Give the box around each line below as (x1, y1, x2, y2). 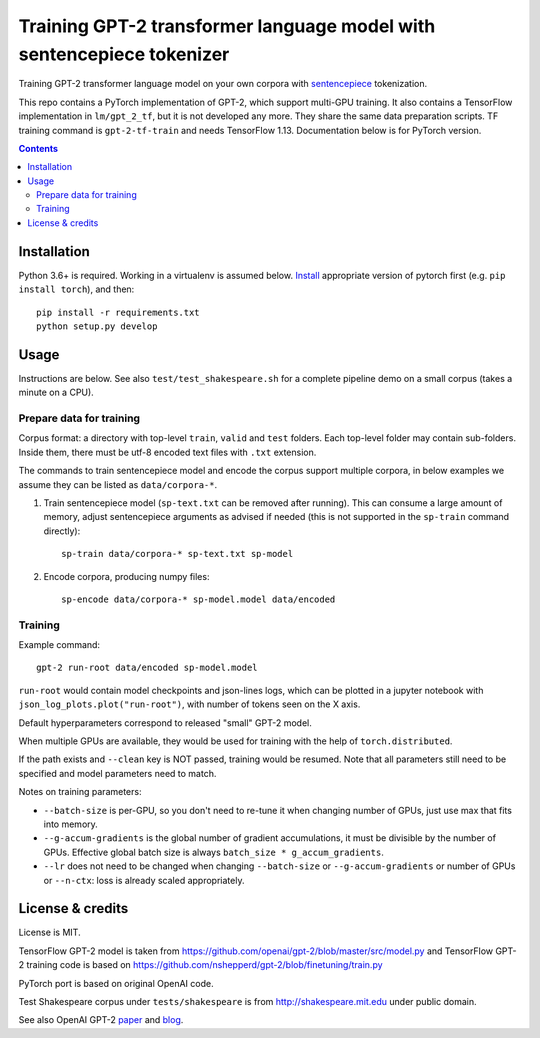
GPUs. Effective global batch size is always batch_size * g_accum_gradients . (43, 846, 384, 858)
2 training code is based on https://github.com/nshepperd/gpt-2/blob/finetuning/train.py (18, 959, 384, 971)
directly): (43, 525, 81, 537)
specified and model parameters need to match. (18, 767, 217, 779)
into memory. (43, 818, 99, 830)
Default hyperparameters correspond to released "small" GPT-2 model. (18, 716, 312, 729)
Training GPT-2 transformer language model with (18, 15, 436, 37)
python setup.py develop (36, 320, 158, 332)
